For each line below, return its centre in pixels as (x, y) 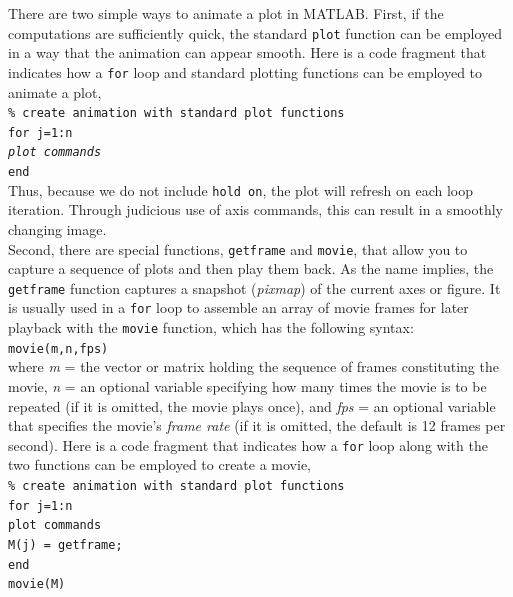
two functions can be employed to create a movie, (160, 464)
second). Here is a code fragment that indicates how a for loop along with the (248, 444)
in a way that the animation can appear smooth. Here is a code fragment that (247, 52)
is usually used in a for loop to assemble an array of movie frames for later (238, 307)
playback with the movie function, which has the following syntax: (211, 327)
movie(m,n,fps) (58, 348)
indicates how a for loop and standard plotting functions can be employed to (245, 71)
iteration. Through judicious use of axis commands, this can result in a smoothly (255, 209)
